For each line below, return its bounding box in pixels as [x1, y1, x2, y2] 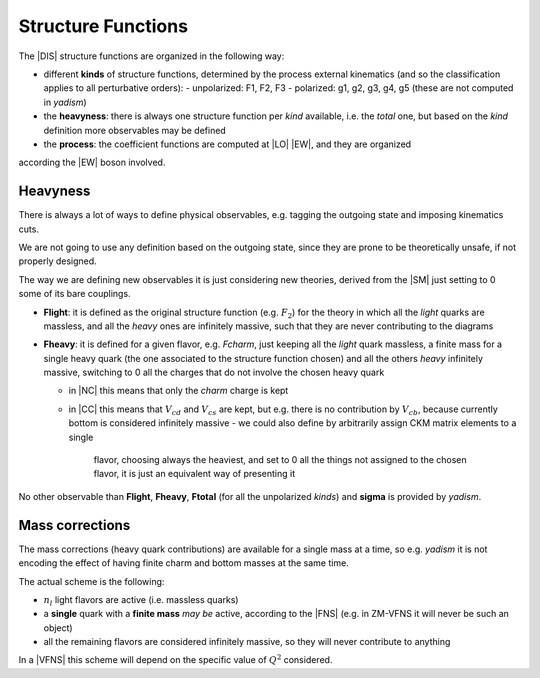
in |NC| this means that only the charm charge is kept [68, 385, 289, 397]
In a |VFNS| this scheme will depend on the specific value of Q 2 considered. [18, 653, 333, 666]
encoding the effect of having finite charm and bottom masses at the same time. [18, 557, 349, 569]
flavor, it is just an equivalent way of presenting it [93, 468, 296, 480]
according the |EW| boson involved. [18, 156, 166, 169]
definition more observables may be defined [43, 124, 227, 136]
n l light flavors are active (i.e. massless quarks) [43, 593, 239, 608]
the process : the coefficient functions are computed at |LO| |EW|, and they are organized [43, 138, 412, 150]
